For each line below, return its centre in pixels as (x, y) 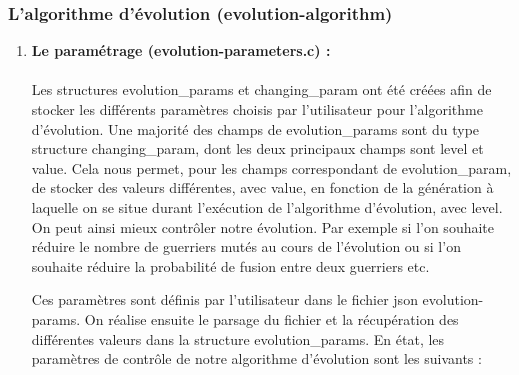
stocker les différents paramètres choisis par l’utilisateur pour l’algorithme (257, 109)
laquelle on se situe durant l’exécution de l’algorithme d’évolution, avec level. (267, 206)
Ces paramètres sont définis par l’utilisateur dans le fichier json (224, 299)
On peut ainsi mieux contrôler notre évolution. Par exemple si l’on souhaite (263, 226)
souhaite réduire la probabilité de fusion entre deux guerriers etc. (230, 265)
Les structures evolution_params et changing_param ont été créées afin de (261, 89)
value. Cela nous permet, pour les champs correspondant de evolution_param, (271, 167)
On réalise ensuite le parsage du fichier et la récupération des (271, 318)
